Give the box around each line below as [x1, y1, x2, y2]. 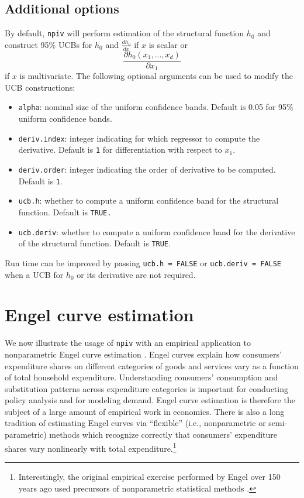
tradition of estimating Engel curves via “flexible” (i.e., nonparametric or [5, 417, 266, 429]
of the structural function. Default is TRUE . [18, 237, 171, 249]
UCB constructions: [5, 81, 75, 93]
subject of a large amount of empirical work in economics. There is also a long [5, 405, 285, 417]
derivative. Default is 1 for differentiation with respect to [18, 143, 222, 156]
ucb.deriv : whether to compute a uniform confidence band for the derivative [18, 225, 295, 238]
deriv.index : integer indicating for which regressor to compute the [18, 132, 260, 144]
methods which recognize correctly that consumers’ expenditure [49, 428, 277, 441]
